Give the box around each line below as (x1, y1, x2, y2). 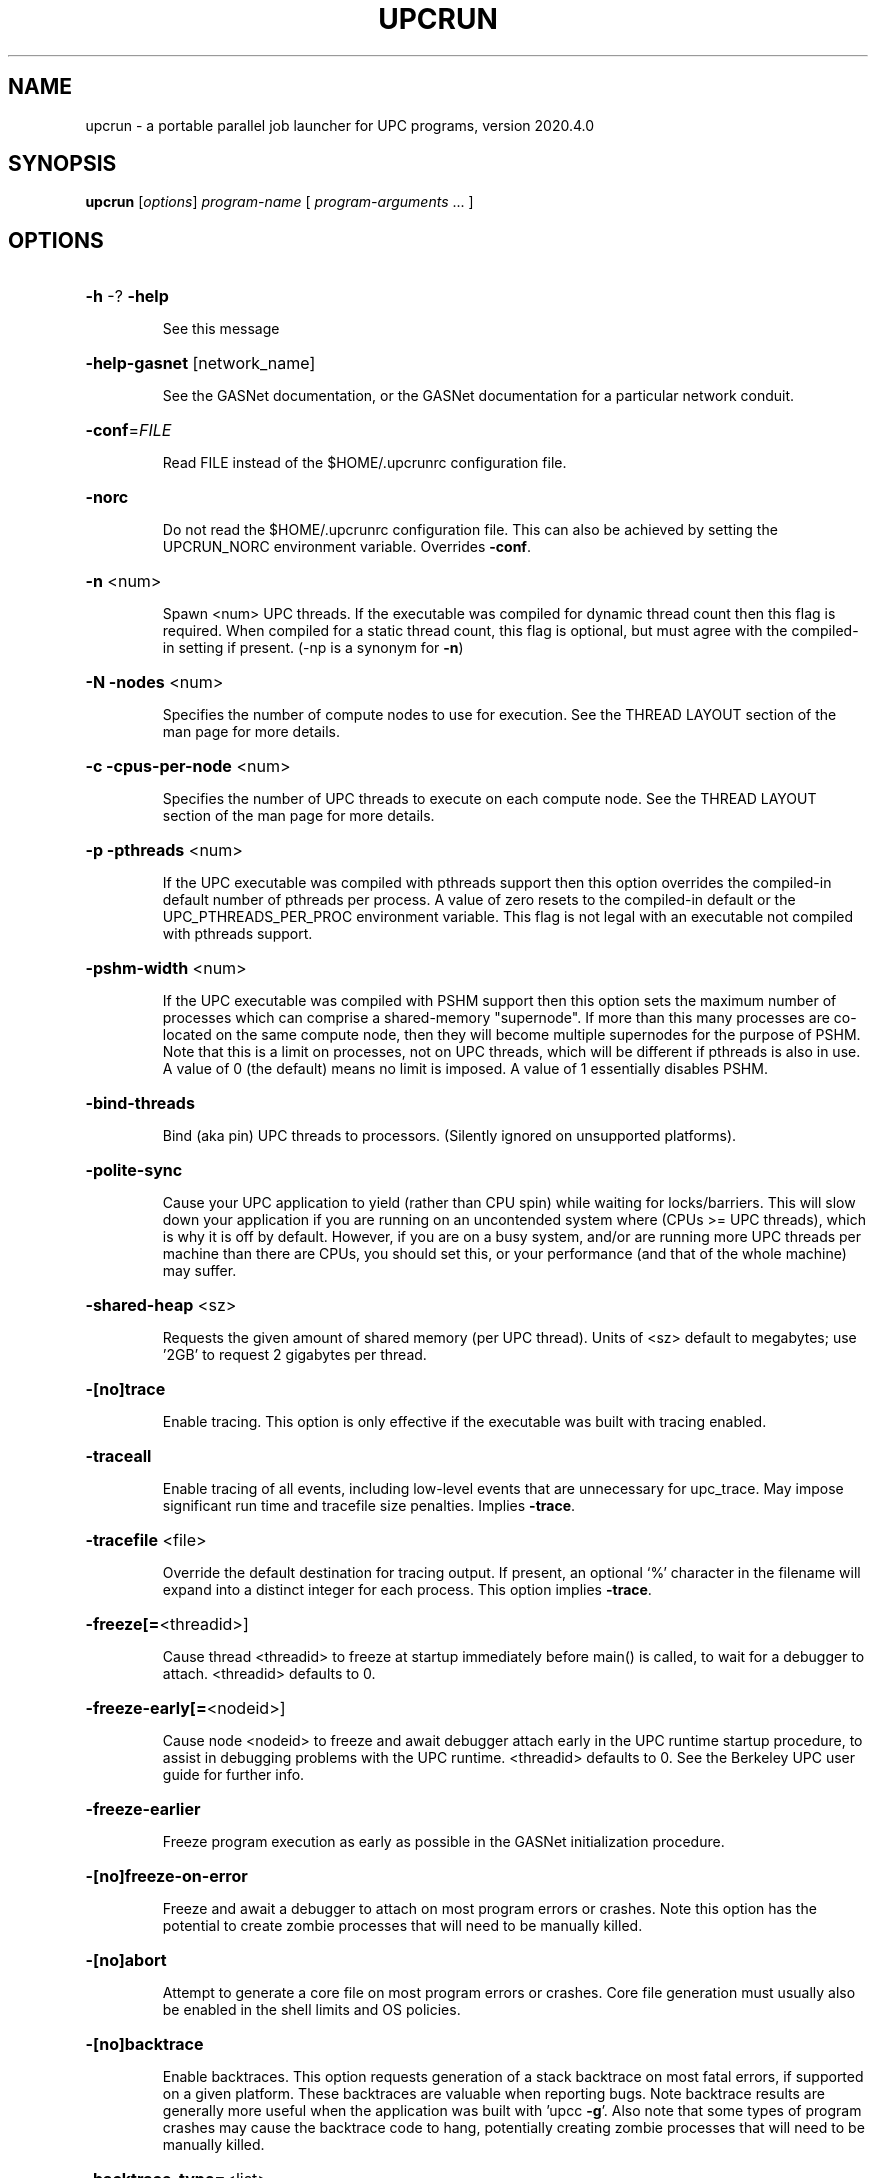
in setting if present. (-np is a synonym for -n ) (162, 639, 464, 657)
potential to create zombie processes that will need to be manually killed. (162, 1917, 643, 1935)
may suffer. (162, 1262, 237, 1280)
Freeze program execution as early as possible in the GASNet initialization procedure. (162, 1833, 725, 1851)
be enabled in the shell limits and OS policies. (162, 2001, 461, 2019)
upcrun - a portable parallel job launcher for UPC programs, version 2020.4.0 (85, 116, 595, 134)
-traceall (85, 1446, 152, 1467)
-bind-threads (85, 1093, 195, 1114)
